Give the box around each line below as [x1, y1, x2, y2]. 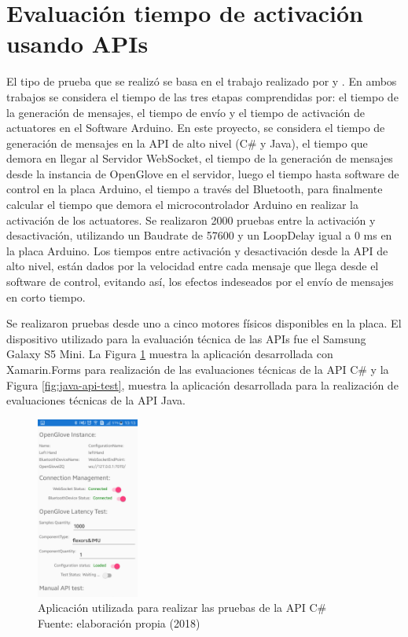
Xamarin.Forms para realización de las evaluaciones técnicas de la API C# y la [6, 361, 389, 377]
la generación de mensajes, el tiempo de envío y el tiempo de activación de [6, 104, 365, 120]
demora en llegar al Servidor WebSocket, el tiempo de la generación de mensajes [6, 150, 393, 167]
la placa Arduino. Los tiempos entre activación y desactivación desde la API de [6, 242, 388, 258]
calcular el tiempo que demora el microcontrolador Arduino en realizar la [6, 196, 358, 213]
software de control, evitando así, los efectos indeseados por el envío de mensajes [6, 273, 394, 290]
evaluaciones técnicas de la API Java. [6, 392, 186, 408]
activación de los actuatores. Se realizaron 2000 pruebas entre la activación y [6, 211, 376, 228]
